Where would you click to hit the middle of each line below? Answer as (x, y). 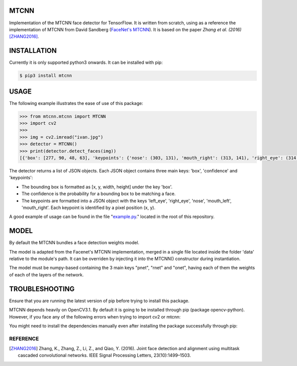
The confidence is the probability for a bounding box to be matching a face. (99, 194)
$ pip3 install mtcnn (46, 76)
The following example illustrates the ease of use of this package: (76, 103)
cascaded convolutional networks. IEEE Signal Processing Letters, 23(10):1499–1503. (104, 355)
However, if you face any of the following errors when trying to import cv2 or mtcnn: (95, 316)
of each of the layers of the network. (47, 274)
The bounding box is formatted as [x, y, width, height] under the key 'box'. (97, 187)
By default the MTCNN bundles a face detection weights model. (74, 243)
